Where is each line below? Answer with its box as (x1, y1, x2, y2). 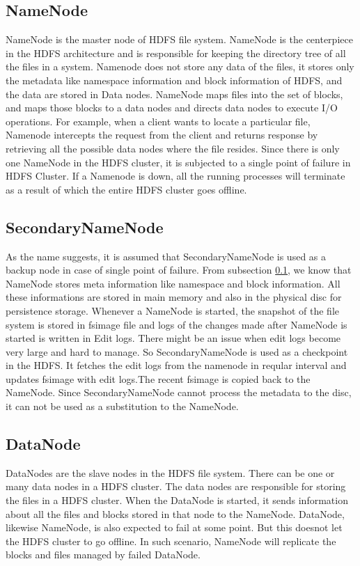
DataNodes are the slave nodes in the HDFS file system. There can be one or (6, 465, 335, 480)
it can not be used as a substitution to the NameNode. (6, 399, 239, 414)
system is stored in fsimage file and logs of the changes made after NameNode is (6, 317, 347, 331)
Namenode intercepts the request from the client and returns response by (6, 127, 318, 142)
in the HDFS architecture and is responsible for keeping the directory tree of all (6, 45, 346, 60)
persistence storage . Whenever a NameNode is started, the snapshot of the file (6, 303, 339, 317)
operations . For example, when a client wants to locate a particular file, (6, 113, 311, 128)
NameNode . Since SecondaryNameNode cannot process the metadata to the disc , (6, 385, 352, 400)
